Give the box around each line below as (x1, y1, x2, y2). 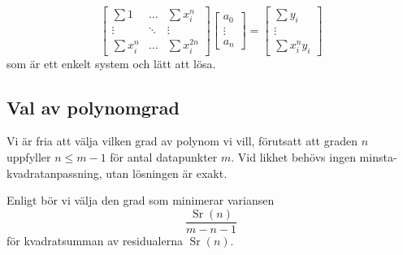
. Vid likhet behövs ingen (231, 149, 356, 166)
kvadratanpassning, (6, 164, 102, 181)
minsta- (359, 149, 397, 166)
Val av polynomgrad (6, 94, 180, 119)
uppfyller (6, 149, 51, 166)
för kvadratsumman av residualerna (6, 231, 183, 249)
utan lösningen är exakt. (106, 164, 227, 181)
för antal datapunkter (110, 149, 218, 166)
